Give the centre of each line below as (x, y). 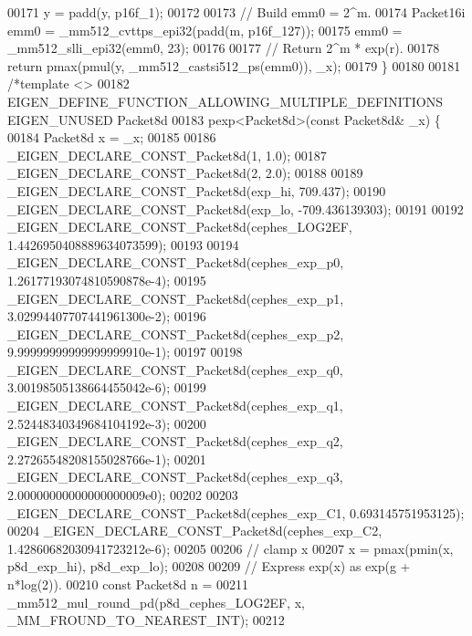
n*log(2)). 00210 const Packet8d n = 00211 (128, 584)
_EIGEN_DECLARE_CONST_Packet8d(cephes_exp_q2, (175, 441)
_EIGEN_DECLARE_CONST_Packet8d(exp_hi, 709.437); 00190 (197, 190)
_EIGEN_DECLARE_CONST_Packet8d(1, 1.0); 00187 (167, 155)
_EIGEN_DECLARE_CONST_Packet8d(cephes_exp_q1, (175, 406)
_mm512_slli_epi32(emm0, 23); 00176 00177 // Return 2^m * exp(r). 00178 (224, 48)
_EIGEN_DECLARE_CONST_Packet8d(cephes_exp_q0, (175, 369)
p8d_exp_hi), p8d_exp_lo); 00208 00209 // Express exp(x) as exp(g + (209, 566)
